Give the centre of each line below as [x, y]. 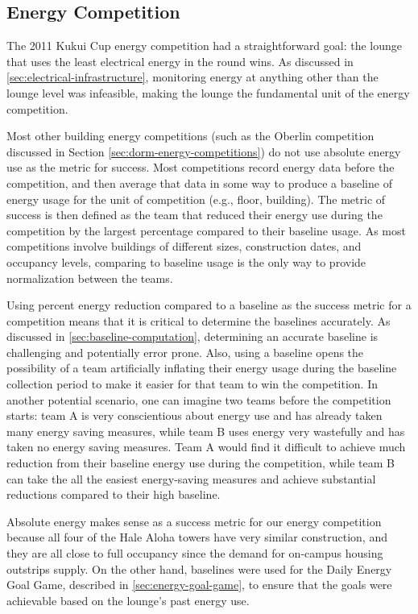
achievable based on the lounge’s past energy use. [128, 600]
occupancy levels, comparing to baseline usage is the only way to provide [186, 261]
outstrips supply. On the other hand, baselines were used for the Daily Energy [199, 568]
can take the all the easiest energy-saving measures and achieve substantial [191, 478]
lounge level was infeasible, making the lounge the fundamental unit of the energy [208, 92]
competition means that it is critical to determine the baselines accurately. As [199, 320]
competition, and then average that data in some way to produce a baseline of [199, 183]
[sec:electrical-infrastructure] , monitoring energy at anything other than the [192, 77]
